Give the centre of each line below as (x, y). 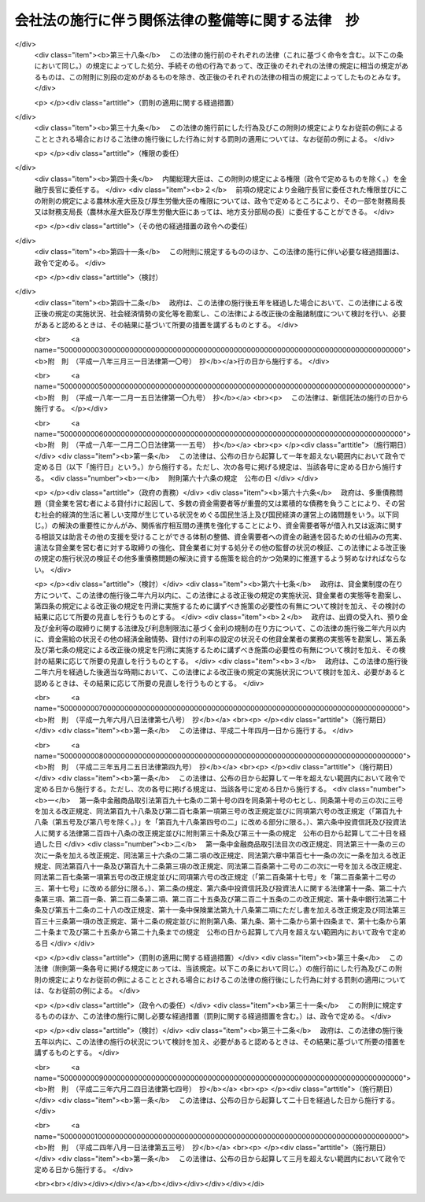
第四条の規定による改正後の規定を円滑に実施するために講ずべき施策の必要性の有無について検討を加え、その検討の (220, 606)
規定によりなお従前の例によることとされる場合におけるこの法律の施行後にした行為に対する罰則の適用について (227, 979)
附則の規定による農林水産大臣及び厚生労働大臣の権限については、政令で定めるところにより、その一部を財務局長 (223, 201)
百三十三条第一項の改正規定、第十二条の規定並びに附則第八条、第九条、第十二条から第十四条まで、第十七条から (217, 921)
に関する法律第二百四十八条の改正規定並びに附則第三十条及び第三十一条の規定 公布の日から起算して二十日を (220, 833)
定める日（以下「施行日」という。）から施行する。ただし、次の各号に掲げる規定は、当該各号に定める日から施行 (215, 467)
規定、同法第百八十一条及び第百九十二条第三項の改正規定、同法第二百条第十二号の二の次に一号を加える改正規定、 (220, 866)
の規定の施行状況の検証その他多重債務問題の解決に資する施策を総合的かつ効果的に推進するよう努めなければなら (217, 559)
